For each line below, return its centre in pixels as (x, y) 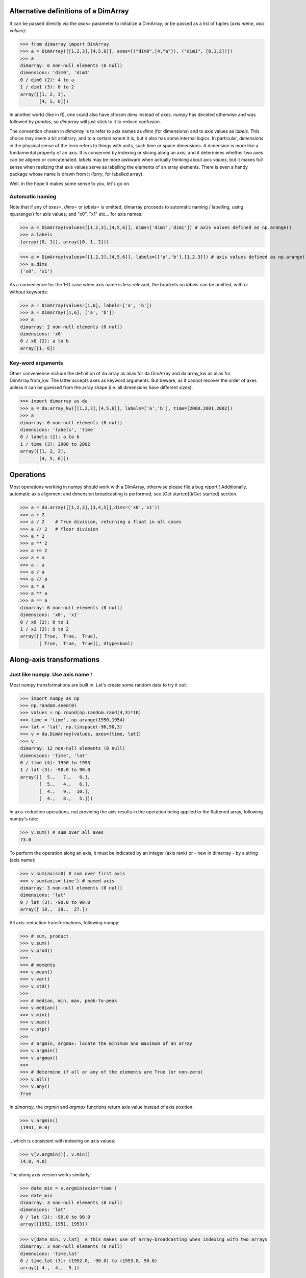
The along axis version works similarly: (50, 1175)
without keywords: (29, 292)
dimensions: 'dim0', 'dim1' (55, 73)
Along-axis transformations (55, 660)
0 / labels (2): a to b (50, 437)
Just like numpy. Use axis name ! (51, 675)
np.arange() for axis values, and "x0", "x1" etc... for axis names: (76, 214)
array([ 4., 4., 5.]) (50, 1268)
